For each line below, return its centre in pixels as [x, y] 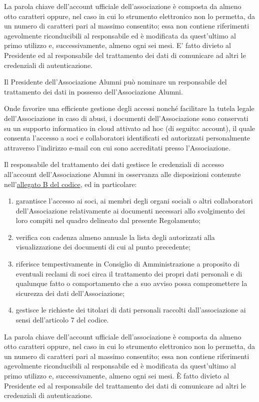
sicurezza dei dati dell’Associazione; [70, 293]
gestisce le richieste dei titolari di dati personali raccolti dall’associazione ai [131, 310]
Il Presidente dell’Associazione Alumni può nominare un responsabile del [115, 82]
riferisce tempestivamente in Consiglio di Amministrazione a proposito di [127, 264]
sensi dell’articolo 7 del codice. [62, 320]
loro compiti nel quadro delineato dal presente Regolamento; [108, 220]
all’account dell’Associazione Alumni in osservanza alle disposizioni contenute [122, 174]
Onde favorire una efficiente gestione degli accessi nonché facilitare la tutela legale [129, 108]
